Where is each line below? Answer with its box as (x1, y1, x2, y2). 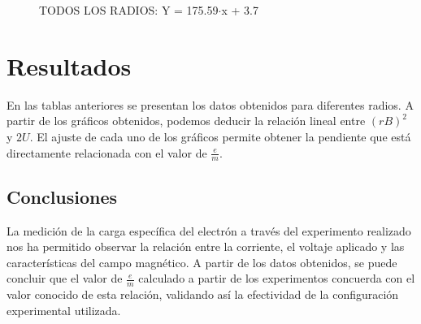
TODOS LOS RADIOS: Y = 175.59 (39, 2, 219, 18)
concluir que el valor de (7, 270, 123, 287)
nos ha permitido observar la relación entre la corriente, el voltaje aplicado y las (7, 238, 405, 255)
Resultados (7, 49, 132, 82)
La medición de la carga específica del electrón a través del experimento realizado (7, 222, 411, 239)
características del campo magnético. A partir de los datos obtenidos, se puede (7, 253, 397, 270)
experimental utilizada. (7, 301, 121, 318)
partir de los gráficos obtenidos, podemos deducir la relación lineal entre (7, 112, 366, 129)
